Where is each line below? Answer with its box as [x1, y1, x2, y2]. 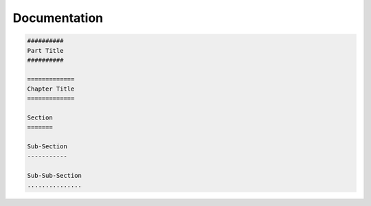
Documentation [12, 10, 104, 25]
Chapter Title [27, 85, 75, 93]
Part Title [27, 47, 64, 54]
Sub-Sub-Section [27, 172, 82, 179]
